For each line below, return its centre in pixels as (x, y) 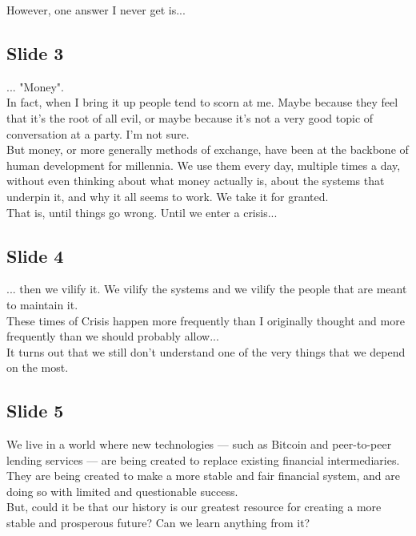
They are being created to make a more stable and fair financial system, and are (203, 476)
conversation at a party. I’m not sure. (98, 133)
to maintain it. (42, 304)
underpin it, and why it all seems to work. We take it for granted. (168, 196)
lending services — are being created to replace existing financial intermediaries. (203, 459)
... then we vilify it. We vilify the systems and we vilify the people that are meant (207, 289)
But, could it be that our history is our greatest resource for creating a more (194, 507)
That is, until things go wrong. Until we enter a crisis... (142, 212)
